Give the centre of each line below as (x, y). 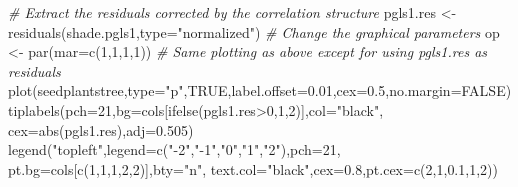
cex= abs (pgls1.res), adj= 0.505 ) (101, 129)
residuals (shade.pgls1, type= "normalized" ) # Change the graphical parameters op (254, 31)
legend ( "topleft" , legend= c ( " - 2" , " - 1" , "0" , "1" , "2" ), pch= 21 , (174, 149)
